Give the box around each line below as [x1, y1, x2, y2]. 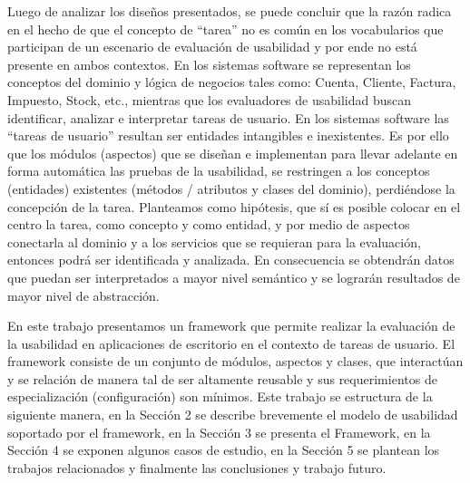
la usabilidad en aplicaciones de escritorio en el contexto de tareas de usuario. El [7, 333, 455, 353]
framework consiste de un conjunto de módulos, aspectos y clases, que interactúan [7, 352, 464, 371]
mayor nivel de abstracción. [7, 285, 160, 304]
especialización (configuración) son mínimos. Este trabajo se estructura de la [7, 387, 433, 406]
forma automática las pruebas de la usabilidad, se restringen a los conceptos [7, 161, 430, 180]
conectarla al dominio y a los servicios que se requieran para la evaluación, [7, 232, 421, 251]
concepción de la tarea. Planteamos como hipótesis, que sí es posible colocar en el [7, 197, 461, 216]
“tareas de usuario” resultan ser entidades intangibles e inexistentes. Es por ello [7, 126, 449, 145]
